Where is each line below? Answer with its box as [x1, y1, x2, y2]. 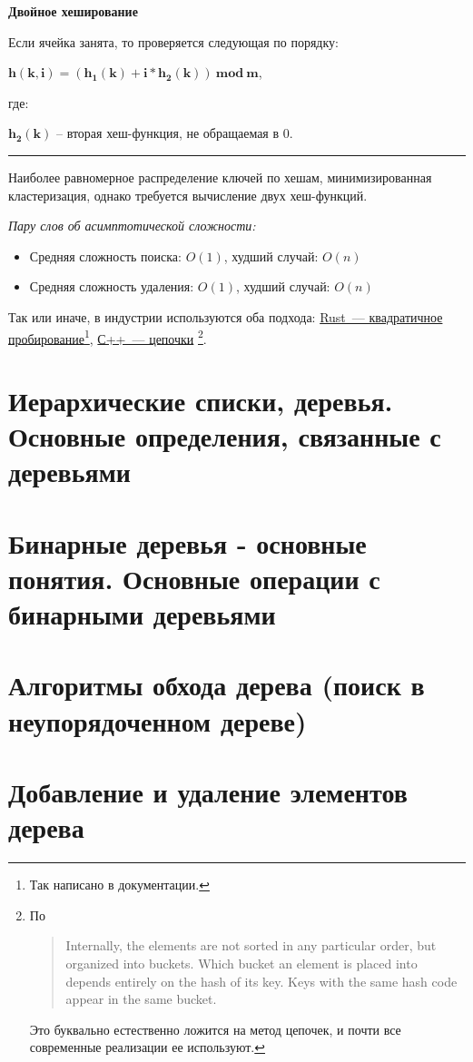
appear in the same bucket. [65, 989, 217, 1008]
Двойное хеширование [8, 2, 138, 20]
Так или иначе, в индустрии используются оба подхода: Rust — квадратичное [8, 307, 443, 326]
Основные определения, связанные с [8, 418, 441, 455]
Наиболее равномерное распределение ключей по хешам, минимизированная [8, 167, 432, 186]
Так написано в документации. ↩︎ [29, 875, 210, 894]
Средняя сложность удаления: [29, 277, 194, 296]
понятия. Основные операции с [8, 559, 380, 596]
